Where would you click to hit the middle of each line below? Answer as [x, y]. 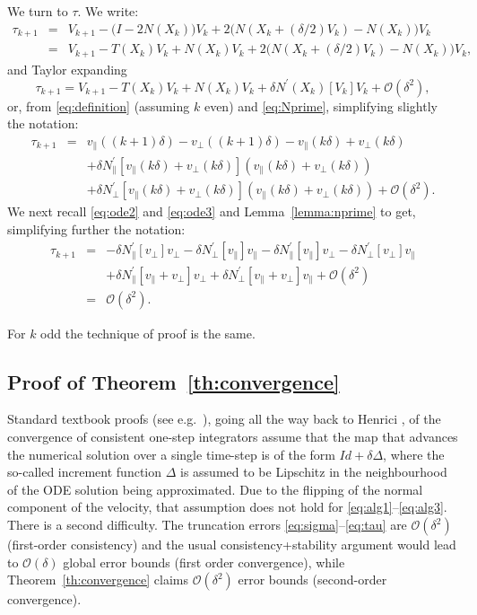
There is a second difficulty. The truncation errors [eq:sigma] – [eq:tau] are [207, 525]
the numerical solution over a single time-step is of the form [171, 454]
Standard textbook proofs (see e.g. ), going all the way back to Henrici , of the [224, 419]
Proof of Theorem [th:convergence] [173, 381]
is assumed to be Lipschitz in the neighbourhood [314, 472]
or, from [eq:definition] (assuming [99, 105]
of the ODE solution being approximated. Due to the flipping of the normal [215, 489]
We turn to [38, 11]
